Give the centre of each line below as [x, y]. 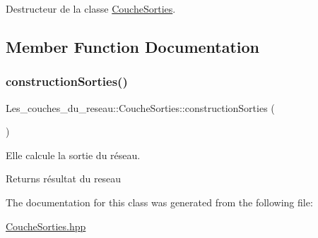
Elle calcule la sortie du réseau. [73, 155]
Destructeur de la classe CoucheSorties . [91, 8]
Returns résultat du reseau [64, 178]
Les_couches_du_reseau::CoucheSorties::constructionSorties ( [140, 107]
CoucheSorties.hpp [46, 226]
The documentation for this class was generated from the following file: [159, 202]
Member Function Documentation [133, 46]
